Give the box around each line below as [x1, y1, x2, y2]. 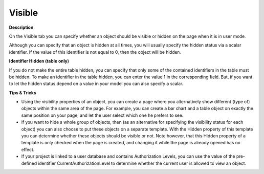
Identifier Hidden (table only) [9, 58, 69, 64]
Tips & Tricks [9, 89, 37, 95]
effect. [21, 147, 35, 152]
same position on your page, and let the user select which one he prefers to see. [21, 112, 183, 118]
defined [21, 160, 37, 166]
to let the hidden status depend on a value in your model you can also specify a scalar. [9, 81, 183, 87]
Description [9, 24, 34, 30]
